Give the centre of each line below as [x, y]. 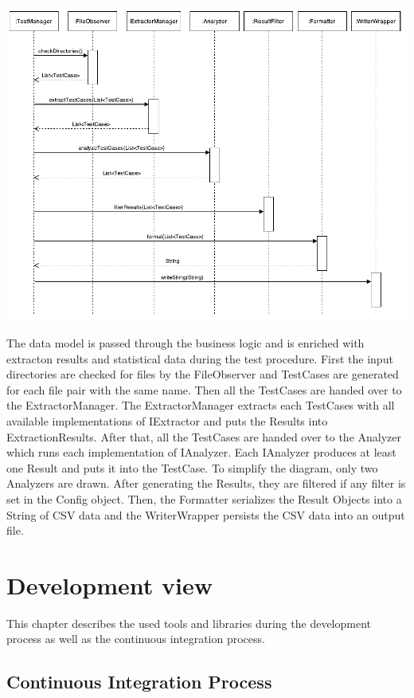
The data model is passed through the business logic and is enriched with [186, 342]
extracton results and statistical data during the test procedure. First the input [200, 358]
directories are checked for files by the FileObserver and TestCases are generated [203, 374]
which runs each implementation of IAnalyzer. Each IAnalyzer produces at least [201, 452]
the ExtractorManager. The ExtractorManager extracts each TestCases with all [201, 405]
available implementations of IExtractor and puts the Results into [167, 420]
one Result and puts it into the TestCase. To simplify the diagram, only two [192, 467]
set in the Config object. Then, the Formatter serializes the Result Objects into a [204, 498]
